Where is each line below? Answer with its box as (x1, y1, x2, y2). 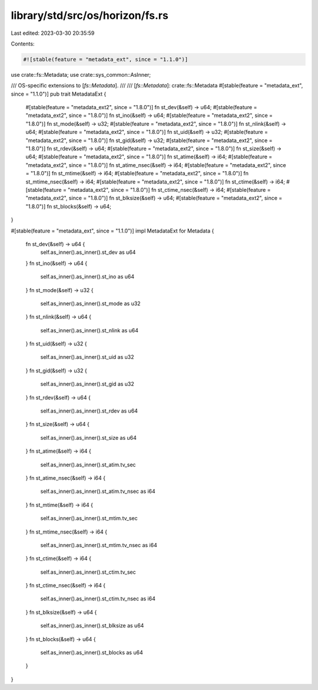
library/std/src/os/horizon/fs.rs (11, 9, 169, 22)
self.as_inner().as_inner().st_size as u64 (40, 434, 137, 441)
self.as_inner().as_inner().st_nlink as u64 (40, 326, 138, 333)
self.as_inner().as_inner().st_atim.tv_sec (40, 461, 136, 468)
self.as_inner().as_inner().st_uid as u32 (40, 354, 134, 361)
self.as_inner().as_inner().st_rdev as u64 (40, 407, 138, 414)
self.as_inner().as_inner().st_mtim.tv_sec (40, 515, 138, 522)
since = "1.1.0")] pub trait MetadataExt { (11, 90, 107, 97)
